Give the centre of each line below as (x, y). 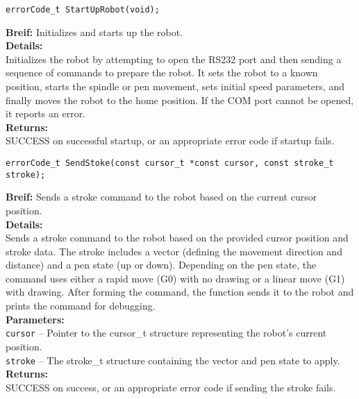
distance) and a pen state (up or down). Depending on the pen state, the (161, 265)
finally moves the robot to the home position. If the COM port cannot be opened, (180, 100)
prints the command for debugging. (81, 306)
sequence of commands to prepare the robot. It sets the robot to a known (162, 73)
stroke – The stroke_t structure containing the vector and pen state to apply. (173, 360)
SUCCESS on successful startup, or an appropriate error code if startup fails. (170, 141)
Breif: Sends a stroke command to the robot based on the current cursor (161, 197)
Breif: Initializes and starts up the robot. (94, 32)
